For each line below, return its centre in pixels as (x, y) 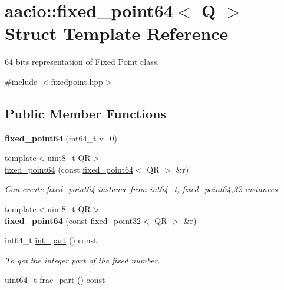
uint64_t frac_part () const (55, 280)
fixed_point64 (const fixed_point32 (73, 220)
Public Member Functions (85, 113)
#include (21, 81)
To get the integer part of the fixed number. (82, 260)
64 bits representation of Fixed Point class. (82, 62)
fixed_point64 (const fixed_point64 (69, 169)
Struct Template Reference (117, 33)
